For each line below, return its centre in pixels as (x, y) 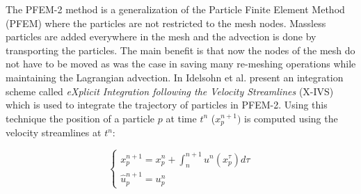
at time (181, 118)
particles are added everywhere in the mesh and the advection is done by (161, 37)
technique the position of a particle (80, 118)
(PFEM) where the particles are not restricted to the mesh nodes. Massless (166, 23)
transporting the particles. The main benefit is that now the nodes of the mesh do (180, 50)
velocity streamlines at (54, 132)
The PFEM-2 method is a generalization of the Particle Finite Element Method (175, 9)
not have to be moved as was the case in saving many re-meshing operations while (181, 64)
